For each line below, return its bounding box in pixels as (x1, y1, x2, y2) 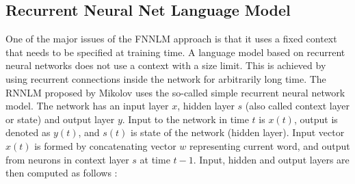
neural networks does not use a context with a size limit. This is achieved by (5, 58, 326, 73)
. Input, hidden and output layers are (193, 152, 350, 166)
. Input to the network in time (122, 111, 249, 126)
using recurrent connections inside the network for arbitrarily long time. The (5, 71, 326, 86)
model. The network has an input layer (5, 98, 169, 113)
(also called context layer (245, 98, 350, 113)
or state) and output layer (5, 111, 115, 126)
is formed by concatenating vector (34, 138, 176, 153)
